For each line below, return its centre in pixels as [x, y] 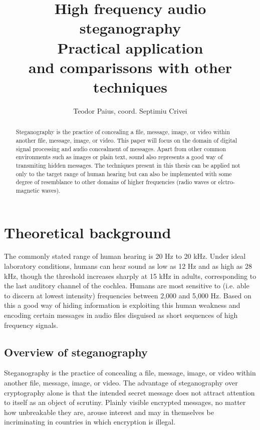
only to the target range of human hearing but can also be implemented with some [124, 173]
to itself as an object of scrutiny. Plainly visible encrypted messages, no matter [125, 402]
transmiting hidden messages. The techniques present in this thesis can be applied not [128, 165]
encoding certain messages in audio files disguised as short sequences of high [121, 315]
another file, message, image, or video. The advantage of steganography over [121, 382]
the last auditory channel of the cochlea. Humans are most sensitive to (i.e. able [127, 286]
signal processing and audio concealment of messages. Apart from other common [121, 148]
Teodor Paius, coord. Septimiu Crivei [130, 110]
